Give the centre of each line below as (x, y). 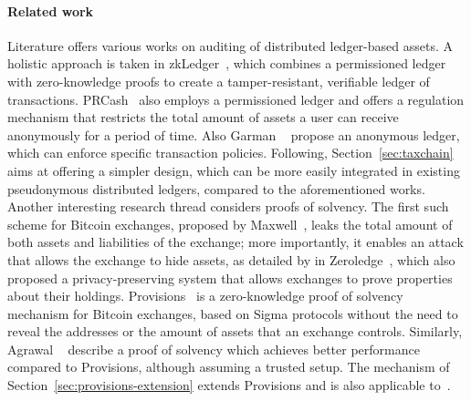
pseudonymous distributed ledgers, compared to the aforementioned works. (216, 188)
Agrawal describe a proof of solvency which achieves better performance (214, 349)
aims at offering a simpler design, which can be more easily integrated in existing (234, 170)
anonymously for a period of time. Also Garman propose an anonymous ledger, (234, 134)
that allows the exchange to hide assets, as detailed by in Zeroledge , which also (231, 259)
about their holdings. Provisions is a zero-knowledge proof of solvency (205, 296)
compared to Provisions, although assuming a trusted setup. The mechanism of (229, 367)
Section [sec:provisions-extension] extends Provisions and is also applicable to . (229, 385)
